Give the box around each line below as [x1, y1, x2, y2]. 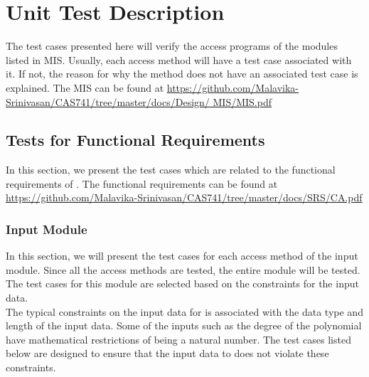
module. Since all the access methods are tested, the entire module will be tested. [6, 262, 360, 277]
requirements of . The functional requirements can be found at [6, 176, 278, 191]
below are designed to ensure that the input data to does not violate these [6, 346, 329, 361]
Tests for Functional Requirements [6, 129, 265, 151]
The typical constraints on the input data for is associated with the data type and [6, 304, 363, 319]
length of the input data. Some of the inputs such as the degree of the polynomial [6, 318, 362, 333]
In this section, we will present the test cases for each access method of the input [6, 248, 358, 263]
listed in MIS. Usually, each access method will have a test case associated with [6, 52, 352, 67]
